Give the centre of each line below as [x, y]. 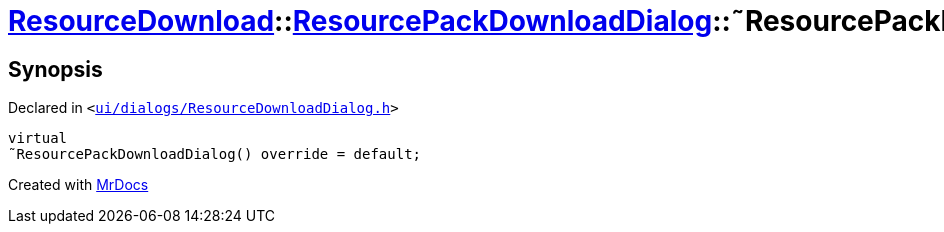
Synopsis [55, 69]
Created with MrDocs [78, 185]
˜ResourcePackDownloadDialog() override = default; [215, 154]
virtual [38, 138]
